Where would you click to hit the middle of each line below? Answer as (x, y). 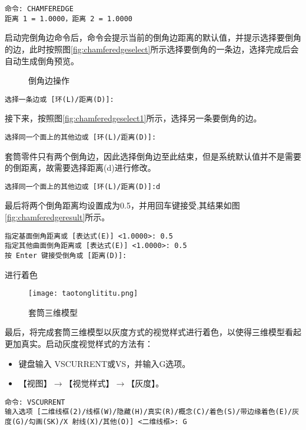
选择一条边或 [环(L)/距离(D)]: (59, 99)
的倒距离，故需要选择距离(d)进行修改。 (80, 168)
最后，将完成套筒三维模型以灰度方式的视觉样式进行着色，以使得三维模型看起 (153, 332)
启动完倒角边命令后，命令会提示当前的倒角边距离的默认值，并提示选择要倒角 (153, 37)
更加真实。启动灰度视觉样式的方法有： (79, 344)
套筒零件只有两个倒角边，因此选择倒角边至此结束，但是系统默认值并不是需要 (153, 156)
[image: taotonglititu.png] (83, 294)
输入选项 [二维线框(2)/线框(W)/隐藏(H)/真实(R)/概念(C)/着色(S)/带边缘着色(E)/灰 (152, 412)
